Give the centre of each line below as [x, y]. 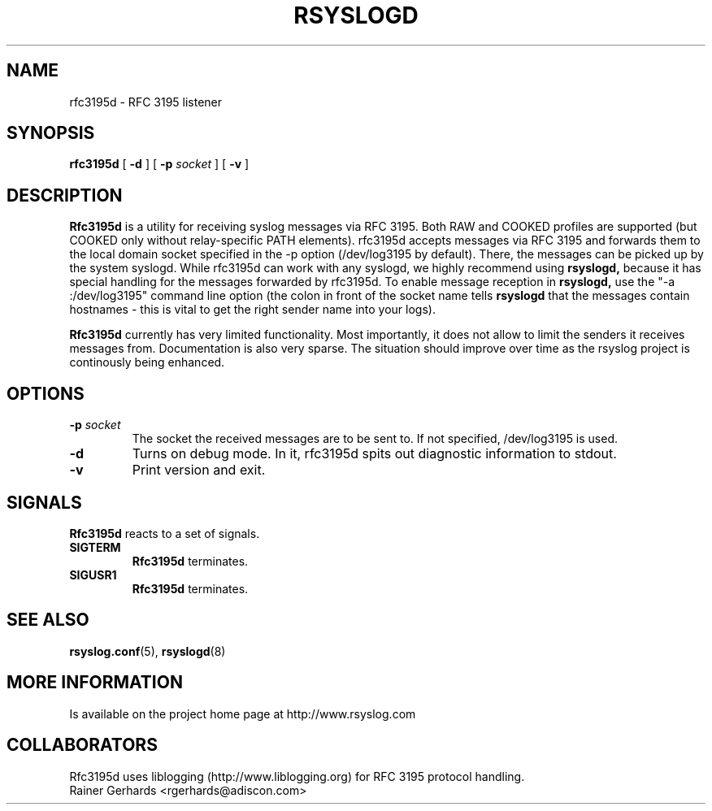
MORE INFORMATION [95, 683]
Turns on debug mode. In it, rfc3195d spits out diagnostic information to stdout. [374, 454]
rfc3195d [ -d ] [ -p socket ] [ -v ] [159, 164]
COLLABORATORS [82, 745]
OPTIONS [46, 393]
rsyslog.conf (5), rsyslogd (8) [148, 651]
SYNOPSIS [51, 133]
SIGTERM [95, 547]
